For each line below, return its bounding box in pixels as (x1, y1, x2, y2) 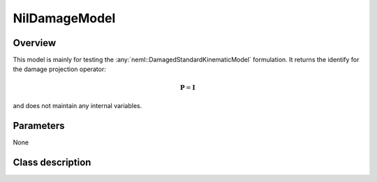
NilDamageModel (13, 10, 116, 26)
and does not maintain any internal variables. (13, 102, 142, 110)
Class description (13, 156, 91, 168)
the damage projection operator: (13, 65, 106, 73)
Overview (13, 37, 57, 49)
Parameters (13, 119, 65, 132)
